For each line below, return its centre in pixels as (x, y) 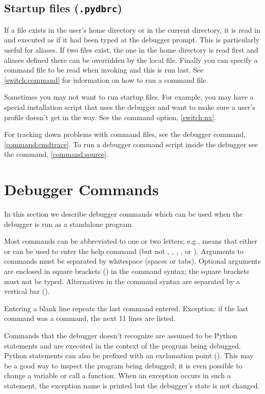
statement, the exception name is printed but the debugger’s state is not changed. (132, 385)
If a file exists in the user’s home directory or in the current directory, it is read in (132, 29)
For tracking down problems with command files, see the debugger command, (125, 134)
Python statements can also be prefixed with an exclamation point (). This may (129, 355)
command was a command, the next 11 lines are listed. (90, 318)
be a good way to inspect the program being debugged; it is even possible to (123, 365)
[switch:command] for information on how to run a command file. (106, 79)
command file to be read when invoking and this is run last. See (104, 70)
